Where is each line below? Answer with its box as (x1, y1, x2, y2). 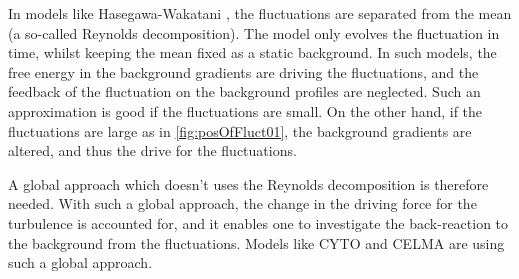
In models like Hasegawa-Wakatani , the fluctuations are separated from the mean (8, 3, 512, 23)
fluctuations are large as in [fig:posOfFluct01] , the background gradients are (8, 120, 472, 141)
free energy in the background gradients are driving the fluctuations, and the (8, 61, 479, 82)
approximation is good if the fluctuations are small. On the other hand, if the (8, 100, 483, 121)
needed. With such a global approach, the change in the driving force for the (8, 193, 477, 214)
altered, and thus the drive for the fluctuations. (8, 140, 297, 161)
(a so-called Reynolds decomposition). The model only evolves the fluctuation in (8, 22, 500, 43)
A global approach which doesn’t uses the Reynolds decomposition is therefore (8, 173, 489, 194)
